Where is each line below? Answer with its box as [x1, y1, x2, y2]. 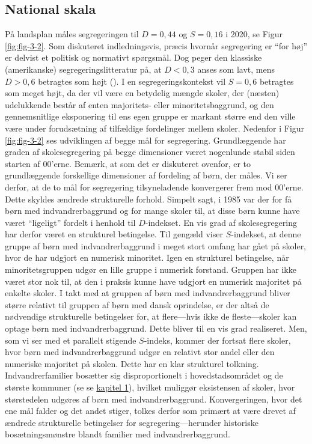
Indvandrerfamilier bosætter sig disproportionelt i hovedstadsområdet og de [5, 369, 283, 382]
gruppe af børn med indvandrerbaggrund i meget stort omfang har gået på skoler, [5, 239, 307, 252]
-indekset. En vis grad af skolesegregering [145, 216, 297, 228]
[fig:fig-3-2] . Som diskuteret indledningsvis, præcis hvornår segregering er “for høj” [5, 39, 308, 52]
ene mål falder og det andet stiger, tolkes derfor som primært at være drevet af [5, 404, 296, 417]
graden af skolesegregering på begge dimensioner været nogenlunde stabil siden [5, 145, 295, 158]
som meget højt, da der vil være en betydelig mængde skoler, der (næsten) [5, 87, 280, 99]
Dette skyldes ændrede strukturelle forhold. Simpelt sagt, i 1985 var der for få [5, 192, 292, 205]
